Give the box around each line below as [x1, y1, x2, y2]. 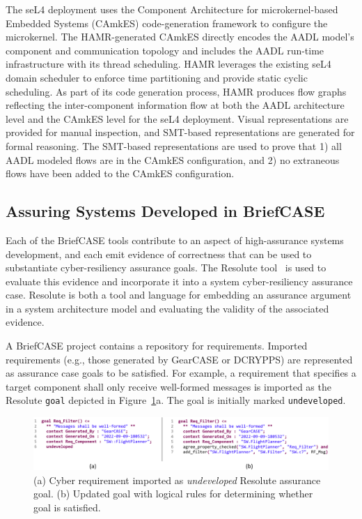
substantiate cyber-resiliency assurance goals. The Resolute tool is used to [6, 260, 326, 275]
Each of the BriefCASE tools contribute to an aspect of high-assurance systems [6, 232, 344, 247]
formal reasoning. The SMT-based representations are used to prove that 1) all [6, 138, 342, 153]
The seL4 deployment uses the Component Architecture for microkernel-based [6, 2, 338, 16]
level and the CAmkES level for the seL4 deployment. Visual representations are [6, 111, 349, 126]
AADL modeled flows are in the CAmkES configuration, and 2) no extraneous [6, 152, 340, 167]
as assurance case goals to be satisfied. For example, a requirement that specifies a [6, 366, 356, 380]
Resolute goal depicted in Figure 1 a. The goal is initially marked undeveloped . [6, 393, 346, 407]
